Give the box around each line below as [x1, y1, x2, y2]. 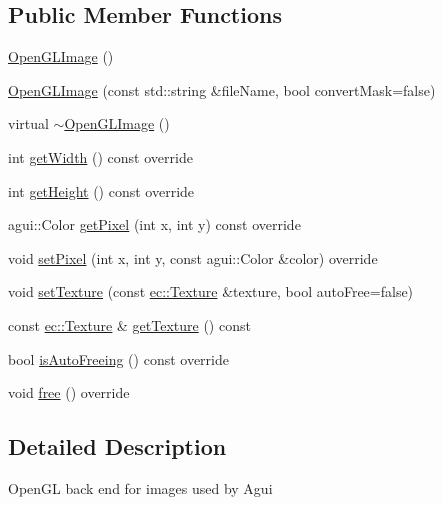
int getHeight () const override [8, 180, 195, 201]
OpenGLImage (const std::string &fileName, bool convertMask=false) [8, 79, 436, 100]
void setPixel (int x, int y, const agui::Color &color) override [8, 247, 378, 268]
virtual [8, 113, 49, 134]
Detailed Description [8, 431, 227, 462]
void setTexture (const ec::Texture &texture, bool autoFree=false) [8, 281, 414, 302]
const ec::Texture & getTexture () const [8, 314, 251, 335]
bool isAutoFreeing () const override [8, 348, 229, 369]
